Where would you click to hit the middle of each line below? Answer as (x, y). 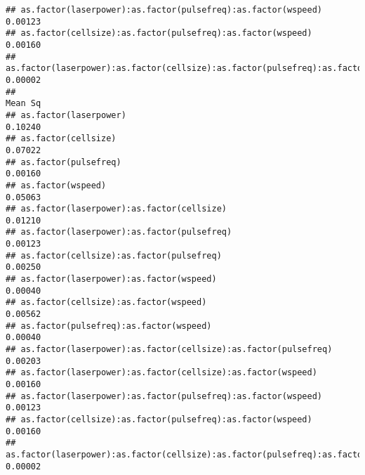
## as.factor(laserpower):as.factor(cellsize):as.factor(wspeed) (161, 373)
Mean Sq (24, 104)
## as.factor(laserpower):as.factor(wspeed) (111, 279)
